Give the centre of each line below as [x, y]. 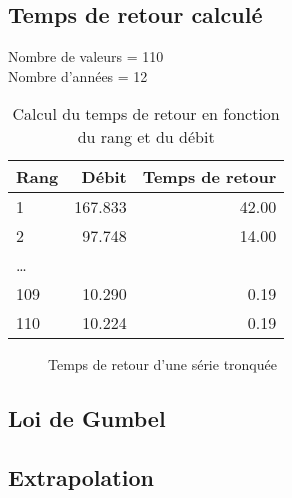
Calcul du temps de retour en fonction [146, 114]
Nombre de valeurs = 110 [86, 56]
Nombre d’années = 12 [78, 75]
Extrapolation [81, 477]
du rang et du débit [146, 137]
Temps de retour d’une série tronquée [162, 364]
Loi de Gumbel [87, 418]
